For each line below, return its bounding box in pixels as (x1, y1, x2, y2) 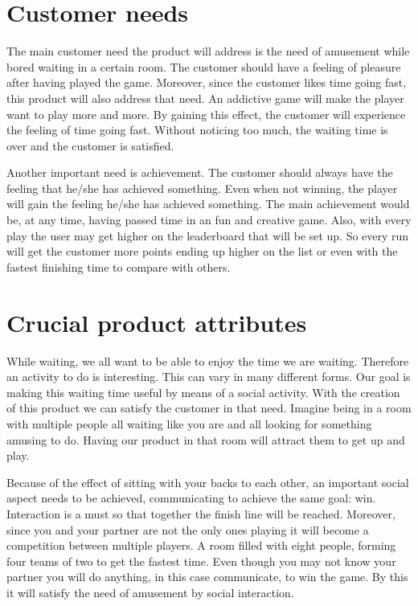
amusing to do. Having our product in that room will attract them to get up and (6, 431, 405, 448)
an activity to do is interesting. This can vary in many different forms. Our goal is (6, 368, 411, 385)
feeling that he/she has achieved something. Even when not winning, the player (6, 179, 398, 196)
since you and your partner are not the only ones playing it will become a (6, 521, 369, 538)
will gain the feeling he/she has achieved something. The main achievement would (6, 195, 410, 212)
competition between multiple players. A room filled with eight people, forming (6, 537, 396, 554)
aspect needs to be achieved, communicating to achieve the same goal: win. (6, 489, 376, 506)
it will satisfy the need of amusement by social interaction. (6, 583, 294, 600)
